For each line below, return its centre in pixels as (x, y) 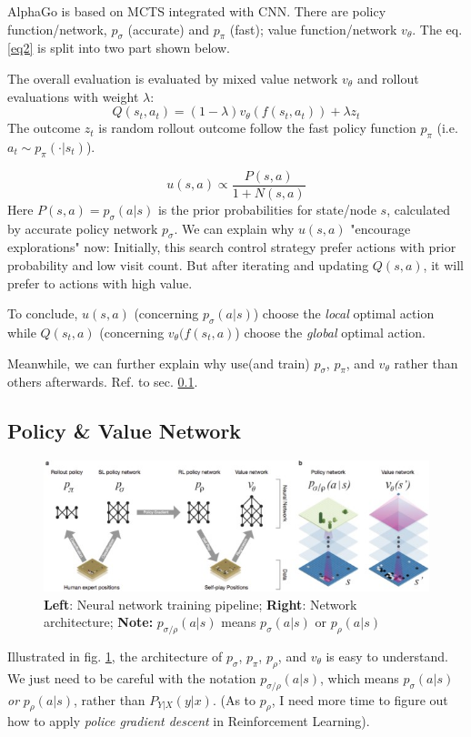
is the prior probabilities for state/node (267, 209)
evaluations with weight (73, 96)
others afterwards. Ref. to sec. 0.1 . (103, 382)
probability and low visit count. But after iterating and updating (188, 265)
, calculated (419, 209)
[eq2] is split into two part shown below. (119, 48)
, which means (359, 677)
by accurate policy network (83, 228)
